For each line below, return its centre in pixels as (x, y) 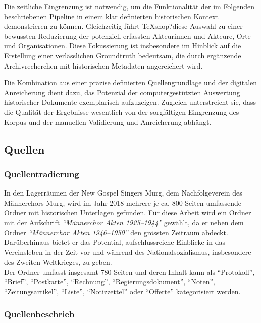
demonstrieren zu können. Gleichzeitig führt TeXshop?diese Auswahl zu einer (123, 26)
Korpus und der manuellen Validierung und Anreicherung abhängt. (108, 122)
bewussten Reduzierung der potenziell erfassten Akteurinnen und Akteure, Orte (127, 36)
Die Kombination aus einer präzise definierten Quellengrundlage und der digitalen (131, 82)
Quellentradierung (42, 174)
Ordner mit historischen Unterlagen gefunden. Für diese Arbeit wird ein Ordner (128, 212)
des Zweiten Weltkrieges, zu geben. (58, 262)
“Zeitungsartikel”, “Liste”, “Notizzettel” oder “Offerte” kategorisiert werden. (122, 292)
